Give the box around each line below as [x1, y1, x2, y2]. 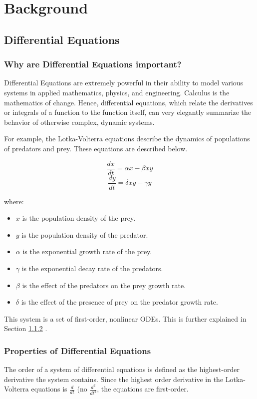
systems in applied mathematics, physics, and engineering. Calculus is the [4, 87, 230, 97]
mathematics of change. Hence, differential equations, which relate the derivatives [4, 97, 253, 107]
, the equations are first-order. [97, 384, 189, 394]
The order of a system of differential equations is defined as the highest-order [4, 364, 240, 375]
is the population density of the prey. [22, 213, 136, 223]
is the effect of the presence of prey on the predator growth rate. [21, 297, 218, 307]
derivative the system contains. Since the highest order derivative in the [4, 374, 224, 384]
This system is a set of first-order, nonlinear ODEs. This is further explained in [4, 313, 247, 324]
